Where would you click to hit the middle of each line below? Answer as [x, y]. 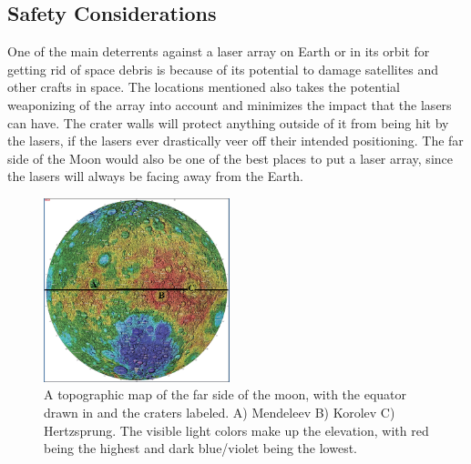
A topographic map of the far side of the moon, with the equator [225, 394]
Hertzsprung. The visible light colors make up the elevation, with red [236, 430]
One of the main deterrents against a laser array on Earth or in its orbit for [219, 51]
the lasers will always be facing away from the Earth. [155, 176]
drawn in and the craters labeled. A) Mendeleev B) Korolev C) [220, 412]
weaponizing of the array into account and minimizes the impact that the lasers [230, 104]
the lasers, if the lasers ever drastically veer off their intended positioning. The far [235, 141]
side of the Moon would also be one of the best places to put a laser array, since [230, 158]
